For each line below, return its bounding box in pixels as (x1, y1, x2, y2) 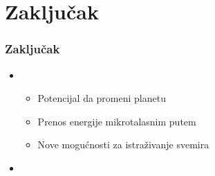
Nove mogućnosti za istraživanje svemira (37, 137, 209, 152)
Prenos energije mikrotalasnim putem (37, 114, 196, 128)
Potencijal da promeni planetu (37, 91, 166, 105)
